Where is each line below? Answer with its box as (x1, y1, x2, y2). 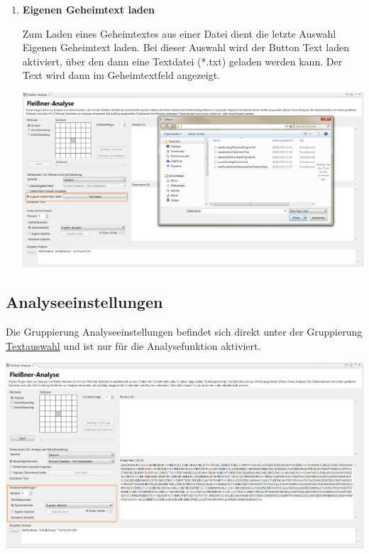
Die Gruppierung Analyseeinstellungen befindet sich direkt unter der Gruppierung (6, 324, 363, 339)
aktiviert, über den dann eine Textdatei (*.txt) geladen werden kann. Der (22, 53, 343, 68)
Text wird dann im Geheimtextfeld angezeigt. (22, 68, 220, 82)
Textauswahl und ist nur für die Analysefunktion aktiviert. (6, 338, 261, 353)
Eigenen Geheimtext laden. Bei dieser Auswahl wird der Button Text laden (22, 40, 350, 55)
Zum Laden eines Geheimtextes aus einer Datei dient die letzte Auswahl (22, 26, 336, 41)
